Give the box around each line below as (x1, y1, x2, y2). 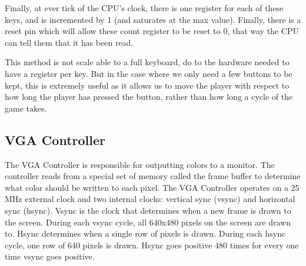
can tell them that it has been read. (5, 36, 134, 48)
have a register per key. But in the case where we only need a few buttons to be (5, 67, 292, 79)
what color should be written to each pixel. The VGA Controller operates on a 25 (5, 181, 300, 193)
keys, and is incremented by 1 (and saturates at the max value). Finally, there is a (5, 13, 301, 25)
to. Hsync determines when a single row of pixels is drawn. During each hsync (5, 227, 286, 240)
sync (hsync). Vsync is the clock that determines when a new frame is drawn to (5, 204, 291, 216)
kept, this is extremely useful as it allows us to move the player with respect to (5, 79, 290, 91)
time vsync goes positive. (5, 250, 95, 262)
